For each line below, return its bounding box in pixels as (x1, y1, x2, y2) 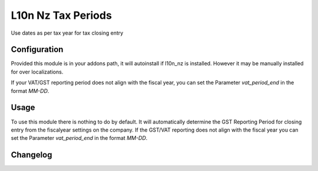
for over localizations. (11, 68, 64, 75)
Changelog (11, 150, 52, 160)
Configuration (11, 45, 64, 55)
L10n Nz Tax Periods (11, 9, 112, 22)
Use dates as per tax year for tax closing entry (11, 29, 124, 36)
